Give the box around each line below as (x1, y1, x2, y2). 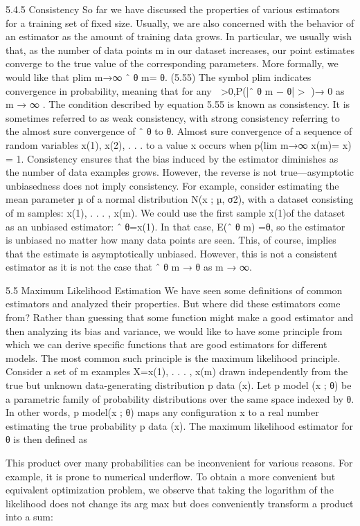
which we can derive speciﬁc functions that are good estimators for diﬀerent (6, 337, 327, 352)
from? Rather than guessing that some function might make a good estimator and (6, 310, 354, 325)
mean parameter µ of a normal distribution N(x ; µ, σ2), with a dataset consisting (6, 192, 354, 206)
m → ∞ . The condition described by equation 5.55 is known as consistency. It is (6, 97, 350, 111)
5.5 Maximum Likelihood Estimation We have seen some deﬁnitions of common (6, 282, 343, 297)
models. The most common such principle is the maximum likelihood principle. (6, 350, 341, 365)
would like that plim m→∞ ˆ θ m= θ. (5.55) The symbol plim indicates (6, 69, 312, 84)
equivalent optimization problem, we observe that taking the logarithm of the (6, 482, 334, 497)
